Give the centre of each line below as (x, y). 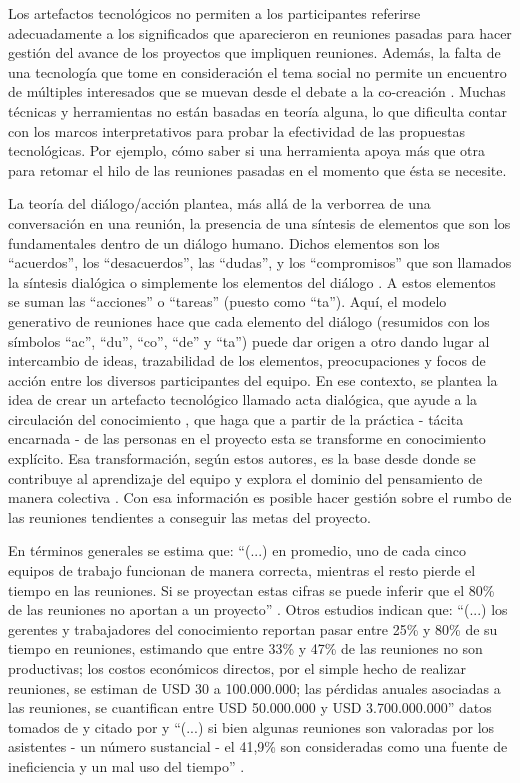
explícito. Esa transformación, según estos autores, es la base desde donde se (242, 458)
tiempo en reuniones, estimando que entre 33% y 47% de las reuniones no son (245, 648)
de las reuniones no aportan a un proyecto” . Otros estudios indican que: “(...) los (258, 609)
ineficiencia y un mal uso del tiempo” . (126, 765)
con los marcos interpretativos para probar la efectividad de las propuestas (236, 130)
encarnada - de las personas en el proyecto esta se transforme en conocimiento (247, 438)
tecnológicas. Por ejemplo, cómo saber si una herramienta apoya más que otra (247, 150)
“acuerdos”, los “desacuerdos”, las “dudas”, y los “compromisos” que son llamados (260, 262)
